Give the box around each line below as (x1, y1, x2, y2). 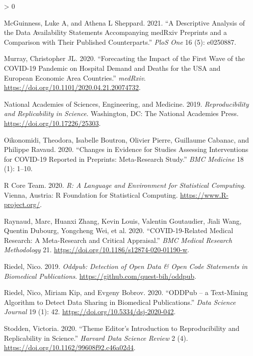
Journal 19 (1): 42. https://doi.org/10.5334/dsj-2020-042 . (4, 306, 176, 317)
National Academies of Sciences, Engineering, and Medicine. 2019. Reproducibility (4, 98, 249, 109)
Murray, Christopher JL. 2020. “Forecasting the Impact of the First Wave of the (4, 53, 245, 63)
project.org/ (4, 199, 40, 209)
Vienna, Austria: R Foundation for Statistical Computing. (4, 189, 178, 200)
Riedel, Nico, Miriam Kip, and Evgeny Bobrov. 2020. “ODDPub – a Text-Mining (4, 287, 248, 297)
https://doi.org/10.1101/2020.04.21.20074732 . (4, 82, 141, 92)
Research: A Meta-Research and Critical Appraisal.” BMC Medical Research (4, 235, 232, 245)
